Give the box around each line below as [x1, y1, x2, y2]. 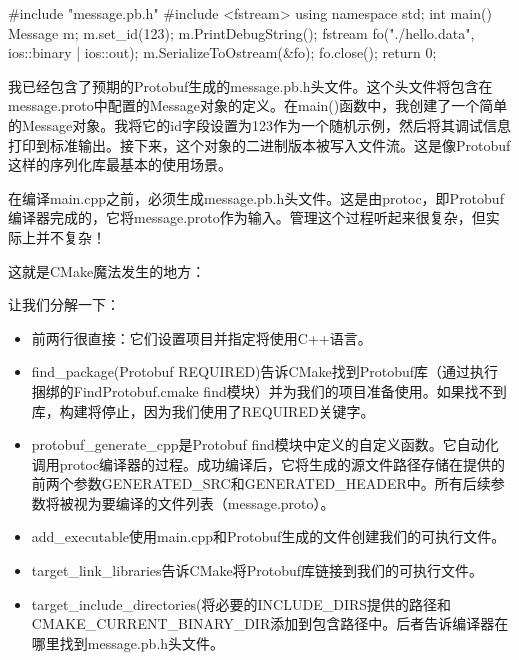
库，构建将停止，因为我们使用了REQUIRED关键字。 [31, 400, 375, 421]
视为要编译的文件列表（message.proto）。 [73, 492, 335, 513]
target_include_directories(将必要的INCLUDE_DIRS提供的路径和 [31, 593, 452, 614]
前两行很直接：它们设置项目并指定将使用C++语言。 [31, 327, 372, 348]
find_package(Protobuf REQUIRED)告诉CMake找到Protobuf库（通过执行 [31, 361, 499, 382]
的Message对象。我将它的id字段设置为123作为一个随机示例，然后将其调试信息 [8, 114, 511, 135]
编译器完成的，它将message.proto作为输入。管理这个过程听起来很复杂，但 [8, 207, 486, 228]
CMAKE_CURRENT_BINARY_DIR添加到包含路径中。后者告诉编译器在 [31, 613, 509, 634]
